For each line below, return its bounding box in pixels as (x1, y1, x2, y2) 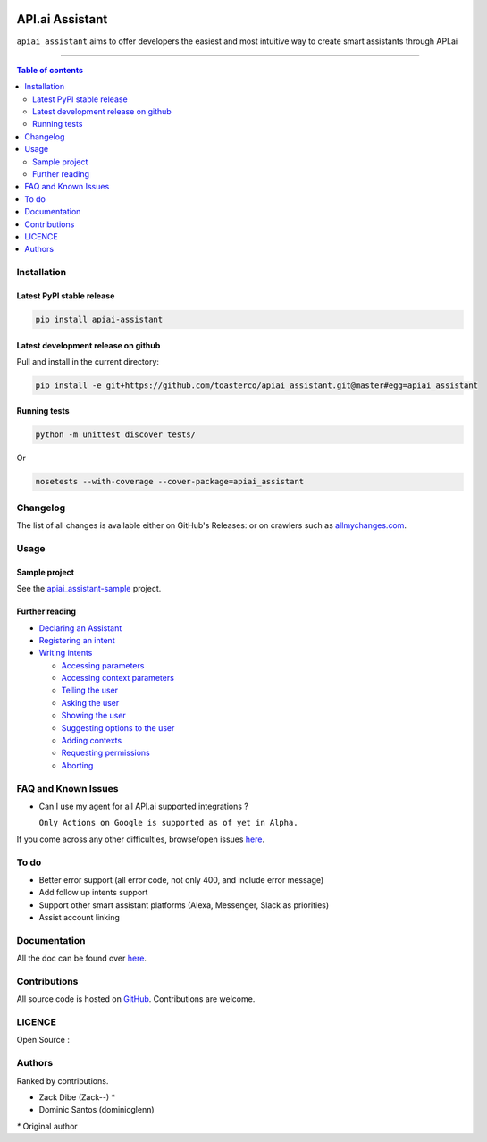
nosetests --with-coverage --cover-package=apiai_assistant (35, 476, 305, 487)
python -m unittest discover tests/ (35, 430, 197, 440)
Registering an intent (38, 634, 115, 645)
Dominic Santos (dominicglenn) (38, 1104, 155, 1115)
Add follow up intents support (38, 887, 148, 898)
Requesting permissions (61, 747, 151, 759)
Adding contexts (61, 735, 122, 746)
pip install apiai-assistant (35, 314, 164, 324)
